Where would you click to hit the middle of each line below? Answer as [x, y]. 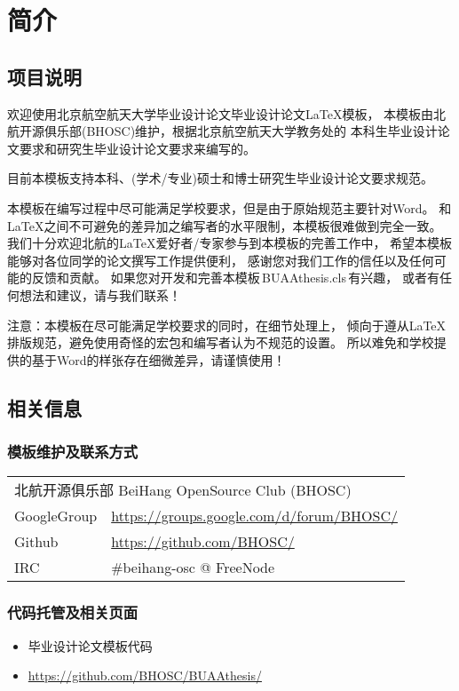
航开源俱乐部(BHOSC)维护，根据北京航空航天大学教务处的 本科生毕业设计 [222, 131]
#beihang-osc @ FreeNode [193, 568]
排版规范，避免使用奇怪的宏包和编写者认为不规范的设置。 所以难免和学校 [221, 342]
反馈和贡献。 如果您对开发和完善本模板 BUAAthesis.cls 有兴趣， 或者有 [235, 278]
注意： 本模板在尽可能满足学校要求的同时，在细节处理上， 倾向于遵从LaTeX [227, 325]
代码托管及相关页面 [73, 612]
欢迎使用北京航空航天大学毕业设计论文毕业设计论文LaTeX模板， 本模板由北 [227, 113]
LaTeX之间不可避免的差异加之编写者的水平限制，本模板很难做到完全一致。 [225, 225]
